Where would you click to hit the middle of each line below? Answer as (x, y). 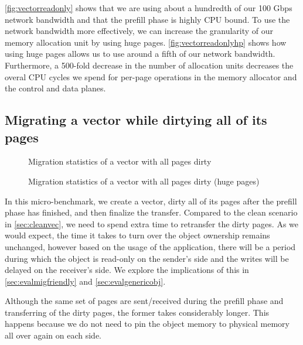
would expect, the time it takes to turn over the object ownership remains (137, 235)
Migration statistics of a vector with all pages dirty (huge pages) (144, 181)
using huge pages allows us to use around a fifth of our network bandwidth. (140, 54)
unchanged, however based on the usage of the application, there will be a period (150, 246)
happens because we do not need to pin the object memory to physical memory (147, 324)
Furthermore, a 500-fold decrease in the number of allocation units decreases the (149, 65)
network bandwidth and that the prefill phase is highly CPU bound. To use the (147, 19)
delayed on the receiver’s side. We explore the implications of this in (127, 270)
